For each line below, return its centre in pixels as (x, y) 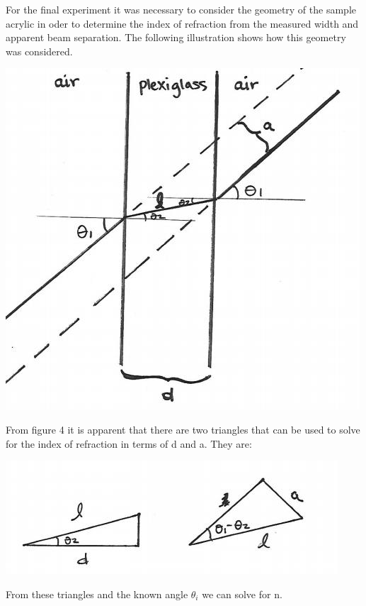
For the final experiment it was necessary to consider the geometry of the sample (181, 9)
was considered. (39, 51)
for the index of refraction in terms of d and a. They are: (129, 443)
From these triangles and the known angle (97, 594)
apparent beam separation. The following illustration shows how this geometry (176, 37)
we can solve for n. (242, 594)
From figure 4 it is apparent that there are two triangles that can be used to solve (183, 429)
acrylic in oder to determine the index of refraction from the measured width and (182, 23)
